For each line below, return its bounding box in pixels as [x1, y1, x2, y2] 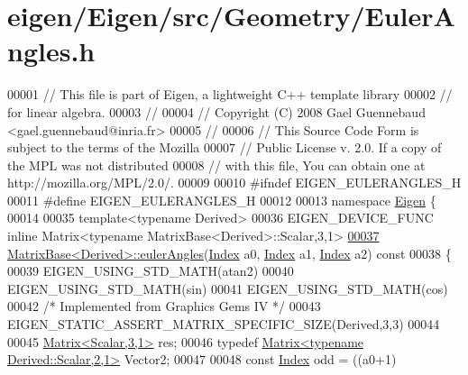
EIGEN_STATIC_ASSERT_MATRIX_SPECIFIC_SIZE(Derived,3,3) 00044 [7, 315, 440, 334]
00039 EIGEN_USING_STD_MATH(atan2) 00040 [7, 261, 294, 280]
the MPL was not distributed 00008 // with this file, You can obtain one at [7, 155, 426, 174]
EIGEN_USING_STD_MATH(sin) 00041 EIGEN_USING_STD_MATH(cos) [7, 279, 448, 297]
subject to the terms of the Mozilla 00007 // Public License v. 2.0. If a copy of [7, 138, 442, 157]
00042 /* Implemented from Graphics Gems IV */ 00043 [7, 297, 321, 316]
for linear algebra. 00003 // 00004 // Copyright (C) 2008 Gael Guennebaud [7, 102, 426, 121]
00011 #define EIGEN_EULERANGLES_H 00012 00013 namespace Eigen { [7, 190, 436, 209]
